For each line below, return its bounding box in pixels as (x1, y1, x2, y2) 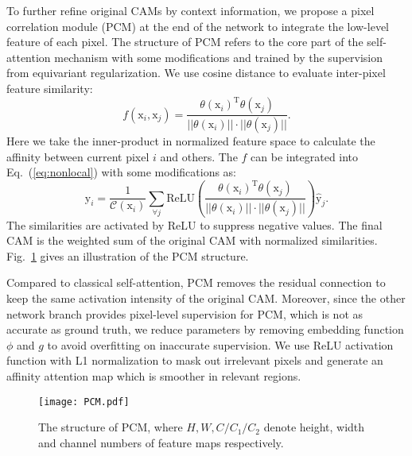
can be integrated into (251, 148, 359, 164)
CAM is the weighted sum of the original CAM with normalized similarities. (6, 232, 378, 249)
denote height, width (263, 419, 365, 435)
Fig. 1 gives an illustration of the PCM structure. (6, 247, 249, 264)
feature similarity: (6, 79, 93, 96)
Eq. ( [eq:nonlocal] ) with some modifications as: (6, 164, 237, 180)
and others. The (160, 148, 238, 164)
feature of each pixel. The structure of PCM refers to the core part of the (6, 33, 363, 50)
